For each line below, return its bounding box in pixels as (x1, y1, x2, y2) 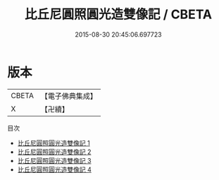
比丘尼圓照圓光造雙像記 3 (17, 156, 92, 164)
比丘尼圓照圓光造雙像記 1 (17, 138, 90, 147)
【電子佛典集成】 (40, 91, 97, 101)
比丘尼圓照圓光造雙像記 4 (17, 165, 92, 174)
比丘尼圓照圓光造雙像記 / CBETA (24, 6, 213, 23)
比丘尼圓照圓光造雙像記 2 (17, 148, 92, 156)
